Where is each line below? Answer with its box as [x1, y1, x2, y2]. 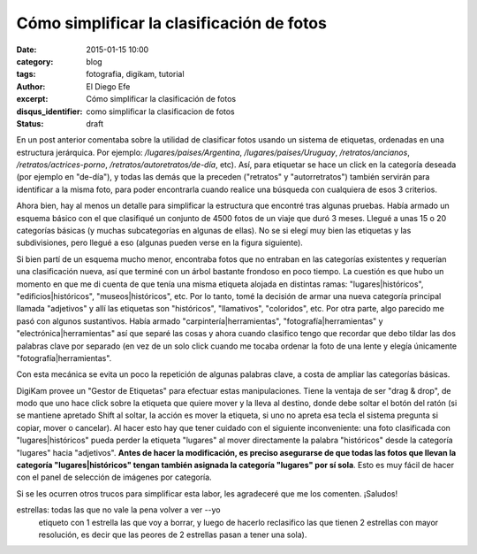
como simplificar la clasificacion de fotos [86, 106, 236, 117]
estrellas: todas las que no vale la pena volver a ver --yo [16, 504, 221, 515]
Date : [16, 44, 37, 55]
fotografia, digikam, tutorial [86, 69, 185, 80]
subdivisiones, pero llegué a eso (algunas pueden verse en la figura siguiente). [16, 237, 304, 248]
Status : [16, 118, 44, 128]
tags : [16, 69, 36, 80]
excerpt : [16, 94, 49, 104]
